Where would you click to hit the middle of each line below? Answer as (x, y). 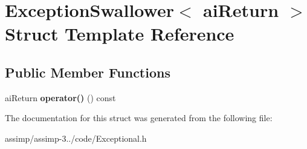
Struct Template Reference (120, 34)
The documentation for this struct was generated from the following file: (139, 118)
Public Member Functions (88, 72)
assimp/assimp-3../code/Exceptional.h (76, 138)
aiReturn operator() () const (60, 97)
